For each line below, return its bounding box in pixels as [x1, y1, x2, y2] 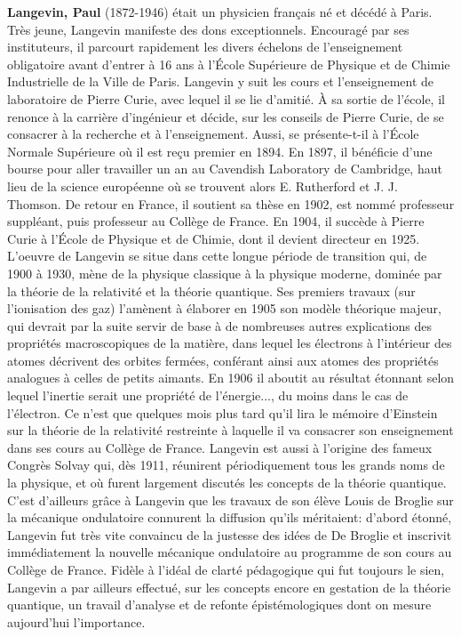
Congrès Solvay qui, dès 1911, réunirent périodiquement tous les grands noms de [7, 456, 445, 474]
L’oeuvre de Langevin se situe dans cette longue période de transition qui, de [7, 246, 427, 265]
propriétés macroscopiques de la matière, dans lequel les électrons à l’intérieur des [7, 334, 452, 352]
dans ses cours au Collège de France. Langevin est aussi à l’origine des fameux [7, 438, 433, 456]
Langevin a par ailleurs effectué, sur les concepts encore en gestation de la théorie [7, 577, 451, 596]
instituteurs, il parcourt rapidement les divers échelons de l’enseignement [7, 37, 403, 56]
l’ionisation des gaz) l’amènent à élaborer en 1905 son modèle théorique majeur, [7, 299, 441, 318]
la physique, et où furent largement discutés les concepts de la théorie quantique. [7, 473, 447, 492]
